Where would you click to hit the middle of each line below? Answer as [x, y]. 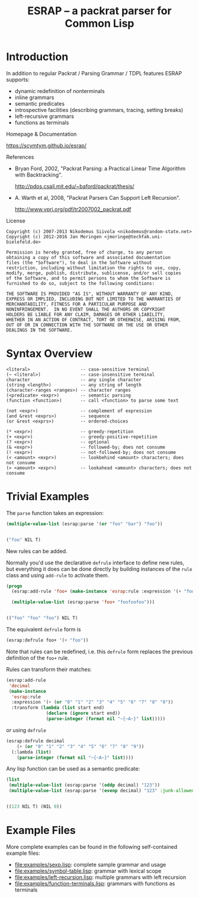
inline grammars [34, 97]
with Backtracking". [38, 175]
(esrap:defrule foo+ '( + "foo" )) [47, 640]
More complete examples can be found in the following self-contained [92, 846]
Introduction [37, 57]
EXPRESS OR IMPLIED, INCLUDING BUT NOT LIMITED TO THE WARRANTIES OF [94, 299]
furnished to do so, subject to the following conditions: [81, 283]
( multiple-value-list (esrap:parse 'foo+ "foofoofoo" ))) [83, 602]
